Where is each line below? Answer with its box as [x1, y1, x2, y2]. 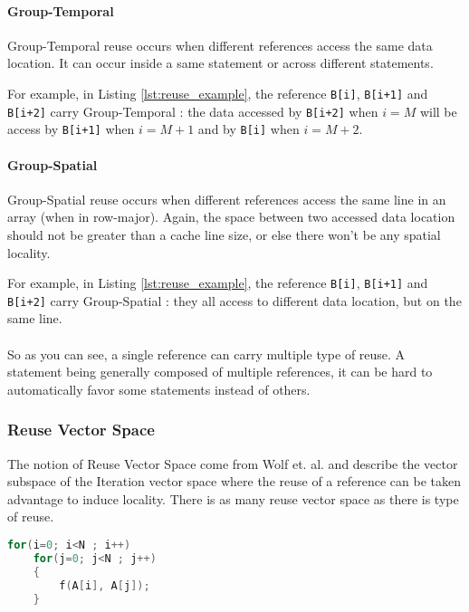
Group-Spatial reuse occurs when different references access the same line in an [7, 189, 446, 208]
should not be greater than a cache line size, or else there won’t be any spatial [7, 225, 441, 244]
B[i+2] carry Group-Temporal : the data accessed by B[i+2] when [7, 101, 378, 120]
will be [419, 101, 457, 120]
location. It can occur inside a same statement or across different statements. [7, 53, 434, 72]
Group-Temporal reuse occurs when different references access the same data [7, 35, 433, 54]
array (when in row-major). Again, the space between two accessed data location [7, 207, 455, 226]
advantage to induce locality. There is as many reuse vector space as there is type [7, 489, 459, 508]
